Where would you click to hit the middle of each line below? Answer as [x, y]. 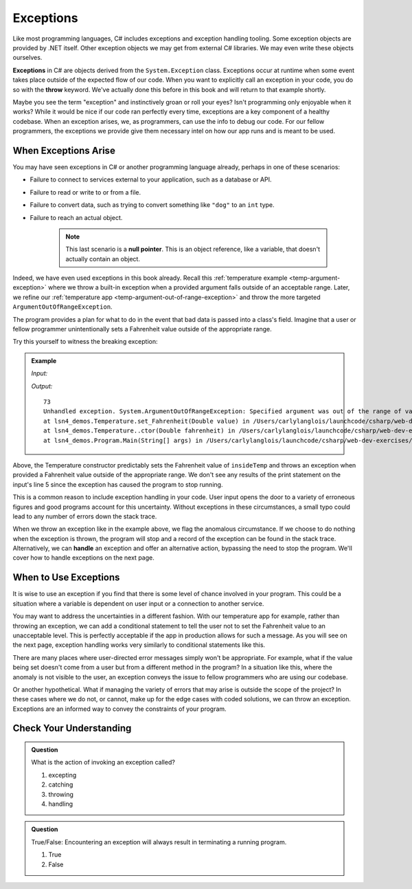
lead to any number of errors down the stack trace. [85, 516]
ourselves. [27, 58]
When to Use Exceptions [66, 578]
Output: [42, 386]
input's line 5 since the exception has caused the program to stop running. [118, 484]
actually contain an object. [103, 259]
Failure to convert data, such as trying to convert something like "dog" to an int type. [152, 205]
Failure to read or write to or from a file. [85, 192]
